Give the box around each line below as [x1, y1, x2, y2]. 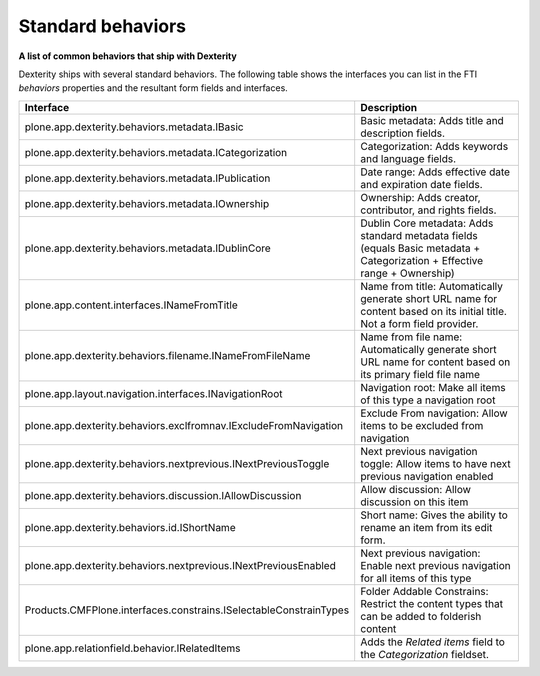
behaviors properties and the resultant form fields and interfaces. [18, 82, 289, 94]
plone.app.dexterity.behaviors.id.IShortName [24, 520, 236, 534]
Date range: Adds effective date [360, 165, 510, 179]
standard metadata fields [360, 228, 479, 242]
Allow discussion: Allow [360, 482, 472, 496]
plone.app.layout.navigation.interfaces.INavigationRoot [24, 386, 284, 400]
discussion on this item [360, 495, 469, 509]
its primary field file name [360, 367, 480, 381]
